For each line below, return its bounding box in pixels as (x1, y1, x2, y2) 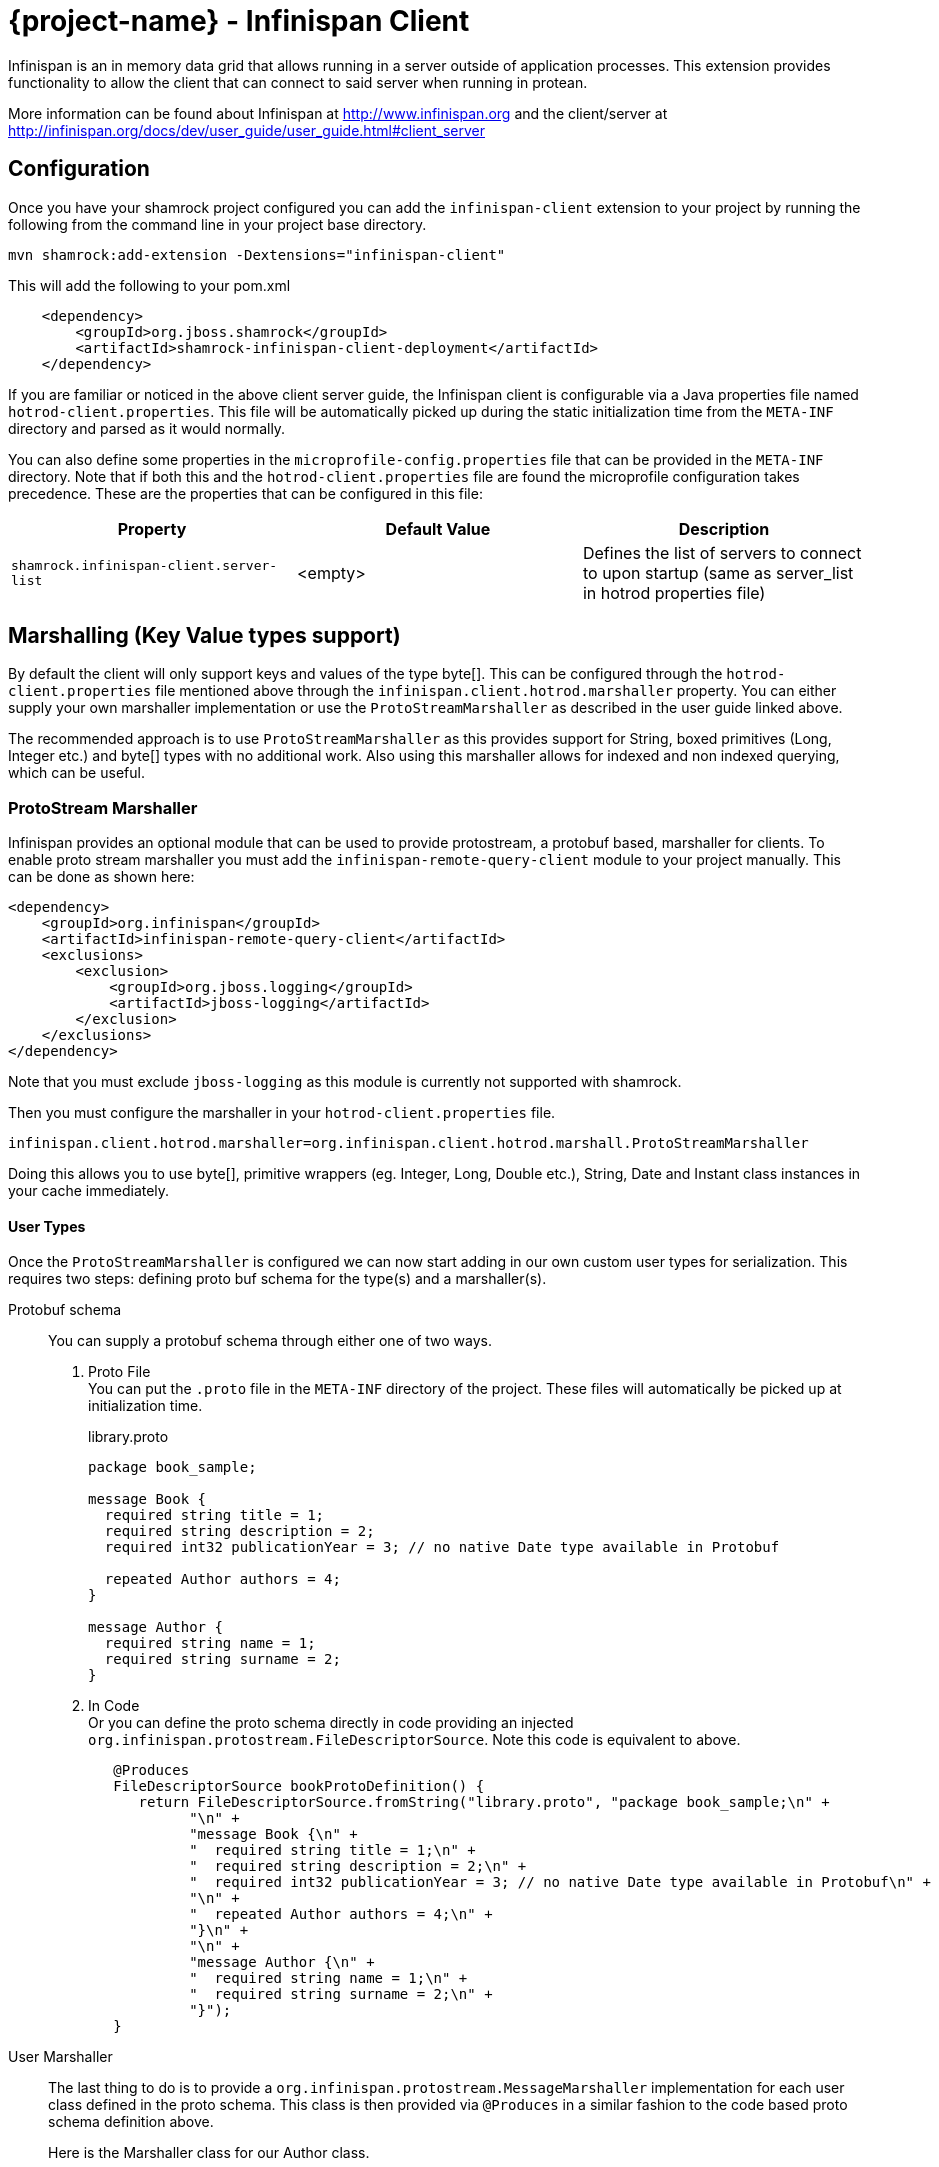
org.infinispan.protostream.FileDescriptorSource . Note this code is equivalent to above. (88, 1731, 741, 1749)
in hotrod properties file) (582, 582, 766, 603)
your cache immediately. (8, 1182, 170, 1200)
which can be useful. (8, 764, 145, 782)
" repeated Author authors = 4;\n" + (189, 1906, 493, 1923)
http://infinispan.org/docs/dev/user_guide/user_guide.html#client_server (8, 121, 485, 139)
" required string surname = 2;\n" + (189, 1986, 493, 2003)
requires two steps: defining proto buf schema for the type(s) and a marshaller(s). (8, 1270, 547, 1288)
